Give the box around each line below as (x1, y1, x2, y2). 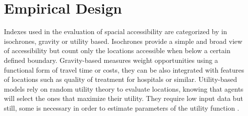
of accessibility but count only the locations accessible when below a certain (4, 45, 230, 56)
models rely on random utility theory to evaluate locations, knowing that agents (4, 83, 244, 94)
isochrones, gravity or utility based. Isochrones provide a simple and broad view (4, 36, 243, 46)
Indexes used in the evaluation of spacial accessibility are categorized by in (4, 26, 227, 37)
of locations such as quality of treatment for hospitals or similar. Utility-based (4, 74, 237, 84)
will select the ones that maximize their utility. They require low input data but (4, 93, 243, 103)
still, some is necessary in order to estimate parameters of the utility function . (4, 102, 239, 113)
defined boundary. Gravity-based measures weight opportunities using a (4, 55, 218, 65)
